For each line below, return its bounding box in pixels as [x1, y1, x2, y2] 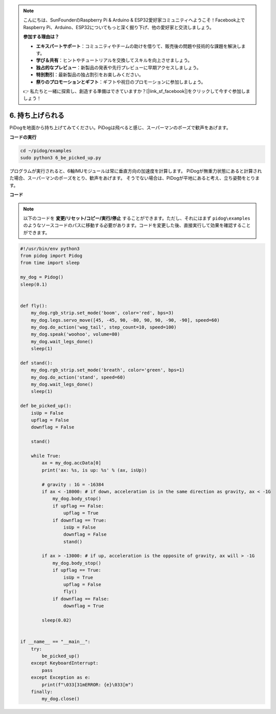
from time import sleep [20, 260, 80, 266]
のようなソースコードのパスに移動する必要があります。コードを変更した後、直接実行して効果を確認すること [23, 222, 251, 228]
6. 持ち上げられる [9, 111, 65, 120]
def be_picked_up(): [20, 403, 72, 409]
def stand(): [20, 360, 53, 366]
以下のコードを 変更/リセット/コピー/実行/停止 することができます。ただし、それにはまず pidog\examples [23, 215, 250, 221]
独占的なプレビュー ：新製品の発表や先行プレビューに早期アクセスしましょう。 [36, 64, 201, 70]
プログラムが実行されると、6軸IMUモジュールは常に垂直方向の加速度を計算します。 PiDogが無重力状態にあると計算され [9, 168, 262, 174]
